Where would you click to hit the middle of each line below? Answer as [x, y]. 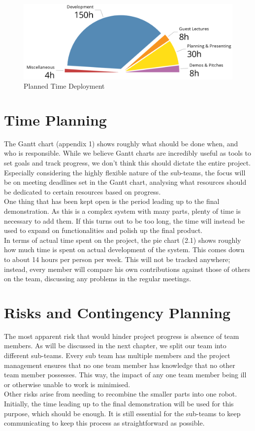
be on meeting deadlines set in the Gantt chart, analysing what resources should [125, 182]
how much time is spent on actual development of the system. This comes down [124, 249]
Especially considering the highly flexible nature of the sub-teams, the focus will [125, 172]
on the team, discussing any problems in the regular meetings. [98, 279]
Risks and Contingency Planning [117, 312]
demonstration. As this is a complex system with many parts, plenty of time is [122, 211]
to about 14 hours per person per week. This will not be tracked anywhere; [117, 259]
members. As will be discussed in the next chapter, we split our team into [115, 346]
